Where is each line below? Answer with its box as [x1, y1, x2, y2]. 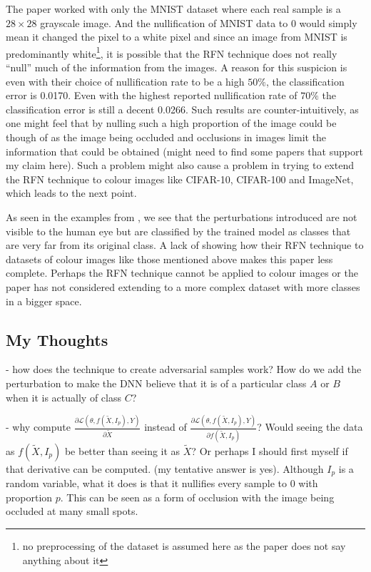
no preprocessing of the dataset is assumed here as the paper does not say [22, 538, 346, 553]
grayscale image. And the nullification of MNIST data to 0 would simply [40, 15, 357, 30]
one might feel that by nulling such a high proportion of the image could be [6, 116, 337, 131]
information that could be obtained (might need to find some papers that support [6, 143, 363, 158]
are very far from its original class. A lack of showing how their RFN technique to [6, 238, 364, 252]
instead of [144, 419, 187, 434]
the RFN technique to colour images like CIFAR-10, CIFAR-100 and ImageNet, [6, 171, 354, 186]
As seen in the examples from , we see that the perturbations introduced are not [6, 209, 357, 224]
